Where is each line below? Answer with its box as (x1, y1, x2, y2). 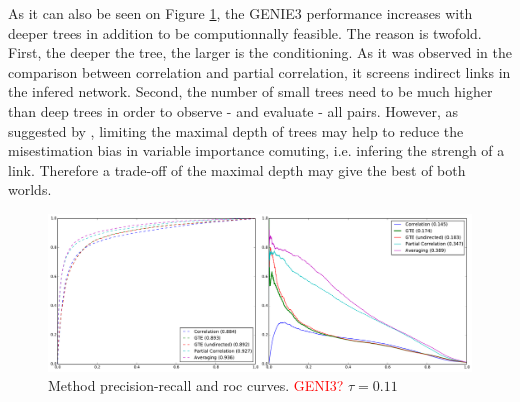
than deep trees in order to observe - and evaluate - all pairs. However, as (8, 100, 459, 121)
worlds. (8, 179, 52, 200)
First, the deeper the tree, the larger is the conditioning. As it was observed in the (8, 42, 513, 63)
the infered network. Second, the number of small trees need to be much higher (8, 81, 493, 102)
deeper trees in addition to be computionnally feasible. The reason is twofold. (8, 22, 482, 43)
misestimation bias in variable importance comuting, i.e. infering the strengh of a (8, 140, 505, 161)
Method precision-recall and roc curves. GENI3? (48, 375, 344, 396)
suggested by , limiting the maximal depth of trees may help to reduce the (8, 120, 464, 141)
